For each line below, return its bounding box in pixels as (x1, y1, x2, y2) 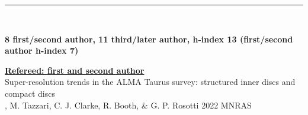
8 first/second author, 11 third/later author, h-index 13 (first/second (5, 32, 293, 45)
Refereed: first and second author (5, 64, 145, 76)
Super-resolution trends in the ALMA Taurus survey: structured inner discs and (5, 75, 296, 88)
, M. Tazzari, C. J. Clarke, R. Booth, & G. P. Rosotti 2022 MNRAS (5, 98, 252, 111)
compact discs (5, 87, 55, 99)
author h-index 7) (5, 44, 79, 57)
